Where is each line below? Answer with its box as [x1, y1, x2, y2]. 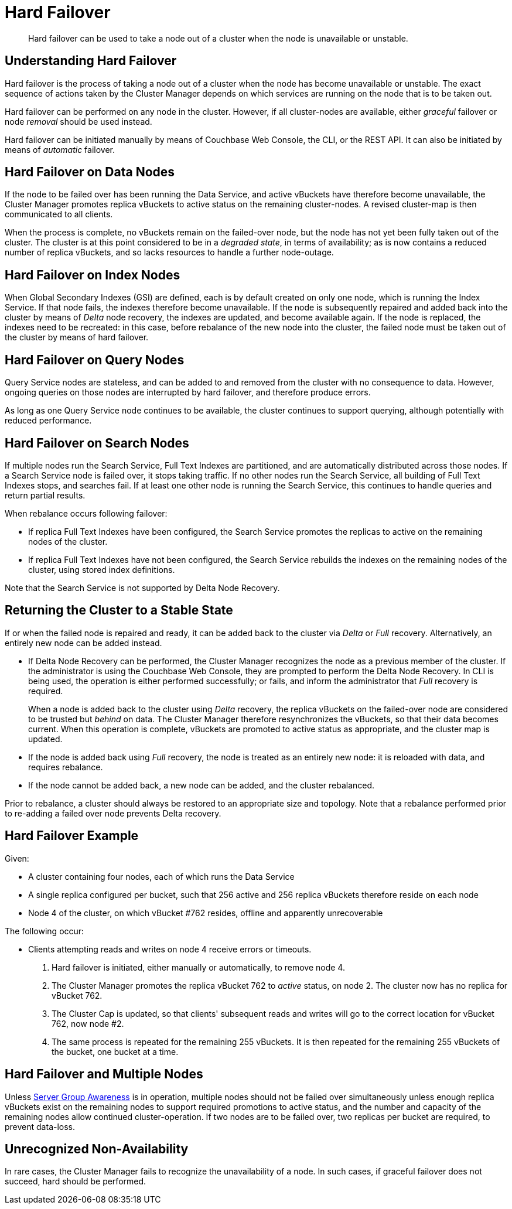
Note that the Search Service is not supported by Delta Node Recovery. [5, 582, 280, 593]
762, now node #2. [52, 1018, 124, 1029]
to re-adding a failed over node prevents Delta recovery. [5, 808, 221, 818]
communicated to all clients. [5, 209, 113, 220]
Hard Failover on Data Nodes [5, 165, 175, 180]
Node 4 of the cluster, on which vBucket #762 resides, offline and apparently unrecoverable [28, 907, 383, 918]
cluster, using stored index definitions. [28, 564, 175, 575]
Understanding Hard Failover [5, 53, 177, 69]
